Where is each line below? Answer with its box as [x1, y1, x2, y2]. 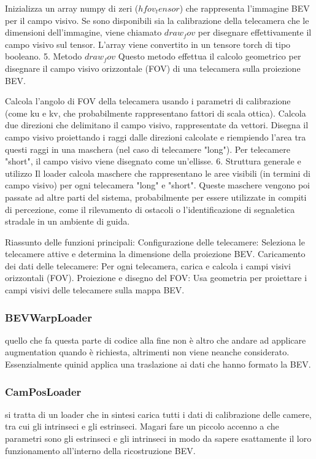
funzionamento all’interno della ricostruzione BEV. [5, 444, 196, 457]
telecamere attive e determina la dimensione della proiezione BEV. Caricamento [5, 247, 306, 260]
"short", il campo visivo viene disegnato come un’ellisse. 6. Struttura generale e [5, 155, 301, 168]
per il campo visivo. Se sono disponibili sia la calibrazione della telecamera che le [5, 13, 309, 26]
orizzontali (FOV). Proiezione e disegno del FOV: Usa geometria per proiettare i [5, 271, 307, 284]
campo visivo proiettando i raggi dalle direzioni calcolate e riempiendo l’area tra [5, 130, 306, 143]
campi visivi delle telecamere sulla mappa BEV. [5, 283, 185, 296]
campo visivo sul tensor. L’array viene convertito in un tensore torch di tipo [5, 37, 291, 50]
